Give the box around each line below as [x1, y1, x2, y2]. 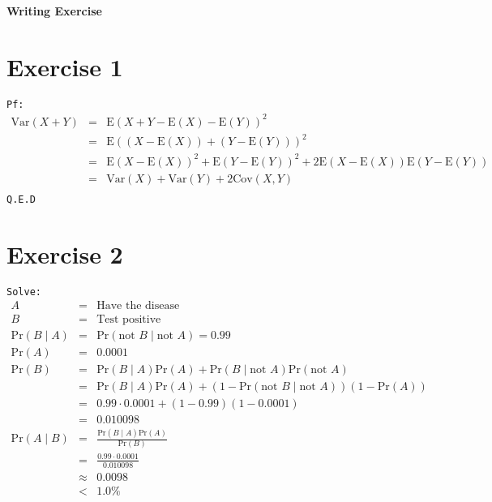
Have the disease [96, 300, 180, 312]
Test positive [96, 313, 161, 325]
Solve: [6, 285, 41, 298]
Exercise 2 [6, 237, 123, 270]
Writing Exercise [6, 2, 102, 19]
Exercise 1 [6, 49, 123, 83]
